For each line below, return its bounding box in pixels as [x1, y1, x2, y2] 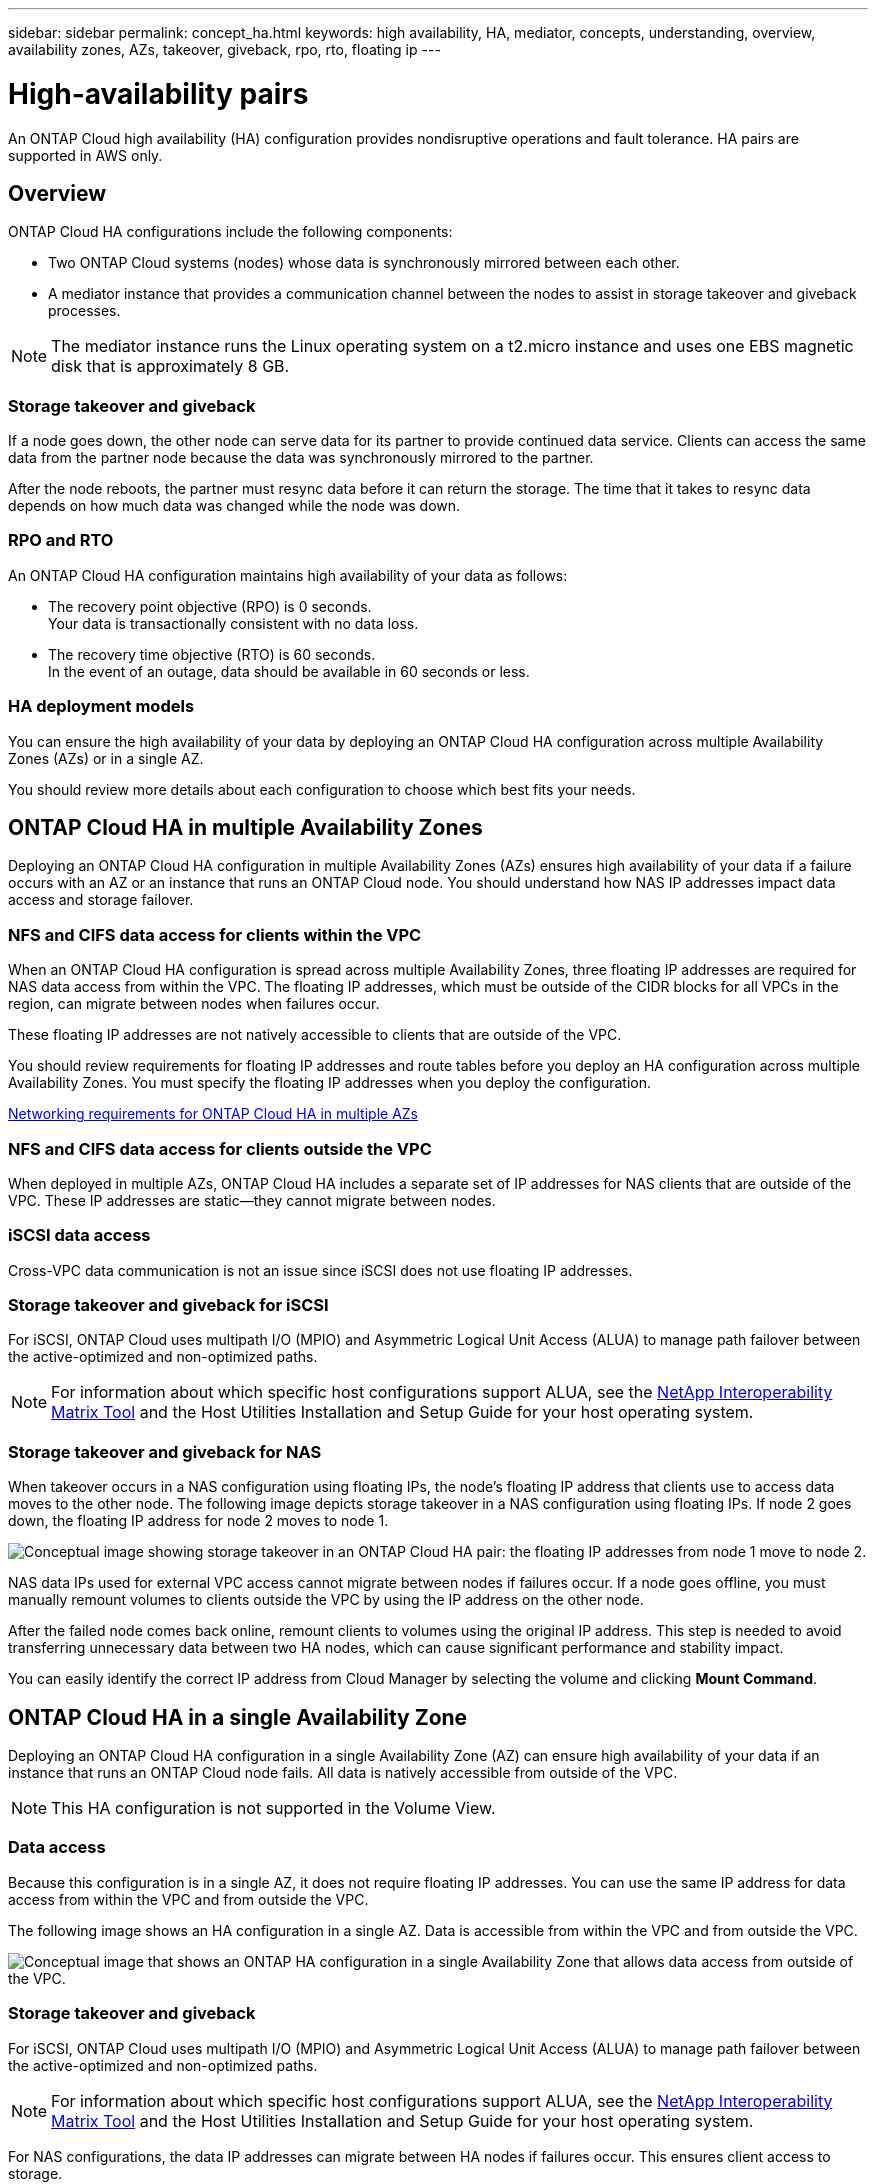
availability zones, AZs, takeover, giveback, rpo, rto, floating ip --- [8, 41, 441, 58]
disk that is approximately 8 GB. [51, 356, 290, 377]
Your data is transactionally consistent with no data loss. [48, 614, 419, 632]
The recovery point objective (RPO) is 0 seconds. [48, 597, 372, 615]
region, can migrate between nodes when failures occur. [8, 995, 380, 1013]
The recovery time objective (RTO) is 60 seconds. [48, 645, 376, 663]
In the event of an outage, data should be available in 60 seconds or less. [48, 662, 530, 680]
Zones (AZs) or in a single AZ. [8, 749, 204, 767]
